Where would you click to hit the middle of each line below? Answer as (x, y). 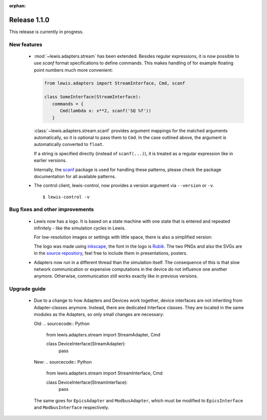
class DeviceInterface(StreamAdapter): (86, 344)
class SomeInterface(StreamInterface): (92, 97)
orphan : (18, 6)
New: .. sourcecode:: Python (63, 362)
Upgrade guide (27, 289)
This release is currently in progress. (46, 32)
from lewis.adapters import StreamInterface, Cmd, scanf (115, 83)
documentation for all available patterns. (75, 176)
